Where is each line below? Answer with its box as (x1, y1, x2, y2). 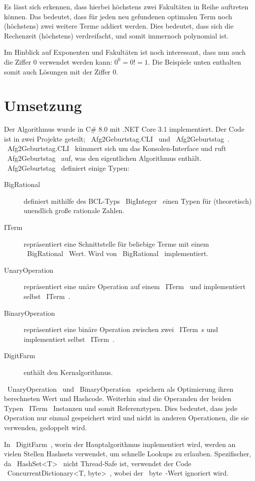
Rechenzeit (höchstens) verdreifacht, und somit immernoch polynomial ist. (4, 30, 229, 40)
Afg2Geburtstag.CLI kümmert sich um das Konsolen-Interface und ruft (7, 143, 226, 153)
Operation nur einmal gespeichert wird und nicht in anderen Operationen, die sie (4, 412, 249, 423)
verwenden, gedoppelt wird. (4, 422, 87, 432)
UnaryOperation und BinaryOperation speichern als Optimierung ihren (7, 383, 234, 394)
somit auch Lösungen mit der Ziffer (4, 66, 110, 76)
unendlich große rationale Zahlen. (24, 205, 125, 216)
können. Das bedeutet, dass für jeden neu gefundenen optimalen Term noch (4, 11, 232, 21)
